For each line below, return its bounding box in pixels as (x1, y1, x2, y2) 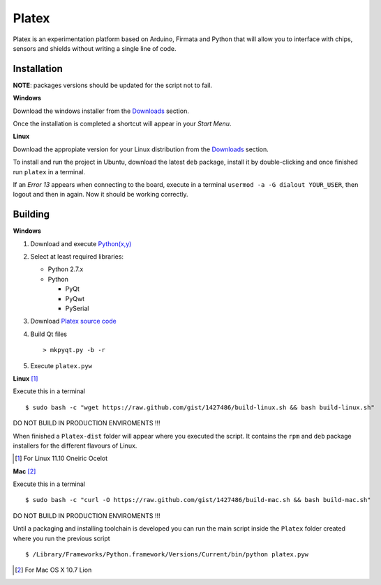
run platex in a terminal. (13, 167, 85, 176)
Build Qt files (30, 330, 68, 338)
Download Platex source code (30, 317, 117, 326)
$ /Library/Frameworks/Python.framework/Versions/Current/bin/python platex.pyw (25, 551, 309, 559)
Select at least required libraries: (30, 252, 124, 261)
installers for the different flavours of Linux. (13, 441, 137, 450)
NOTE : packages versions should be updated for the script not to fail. (13, 81, 213, 89)
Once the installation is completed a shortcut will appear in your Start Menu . (13, 119, 232, 128)
